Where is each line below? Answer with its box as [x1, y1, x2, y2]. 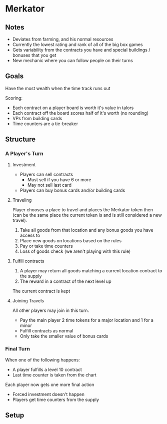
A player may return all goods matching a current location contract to [19, 267, 162, 273]
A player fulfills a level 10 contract [12, 366, 82, 372]
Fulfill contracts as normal [19, 327, 73, 333]
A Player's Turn [5, 150, 43, 157]
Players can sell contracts [19, 171, 73, 177]
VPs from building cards [12, 115, 62, 121]
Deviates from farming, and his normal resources [12, 36, 113, 42]
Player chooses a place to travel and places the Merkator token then [12, 206, 153, 213]
